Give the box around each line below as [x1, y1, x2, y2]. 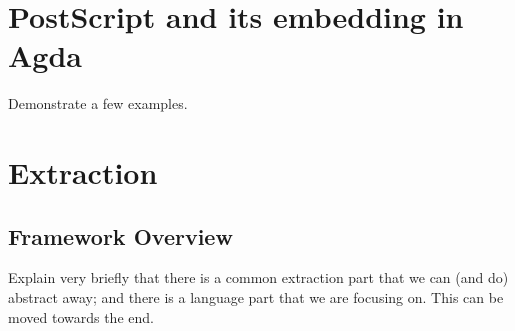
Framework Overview [8, 220, 233, 251]
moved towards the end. [8, 306, 154, 327]
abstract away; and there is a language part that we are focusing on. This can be [8, 287, 504, 308]
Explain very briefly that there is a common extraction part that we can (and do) [8, 267, 509, 288]
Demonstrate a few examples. [8, 93, 188, 114]
